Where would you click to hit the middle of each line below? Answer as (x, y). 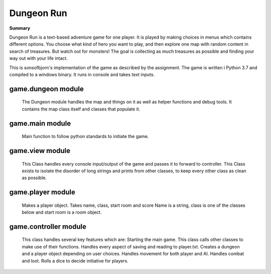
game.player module (42, 192)
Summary (20, 28)
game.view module (40, 151)
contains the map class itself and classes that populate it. (81, 109)
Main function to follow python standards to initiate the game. (85, 136)
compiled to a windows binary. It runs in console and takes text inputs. (82, 74)
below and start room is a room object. (62, 212)
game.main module (40, 123)
